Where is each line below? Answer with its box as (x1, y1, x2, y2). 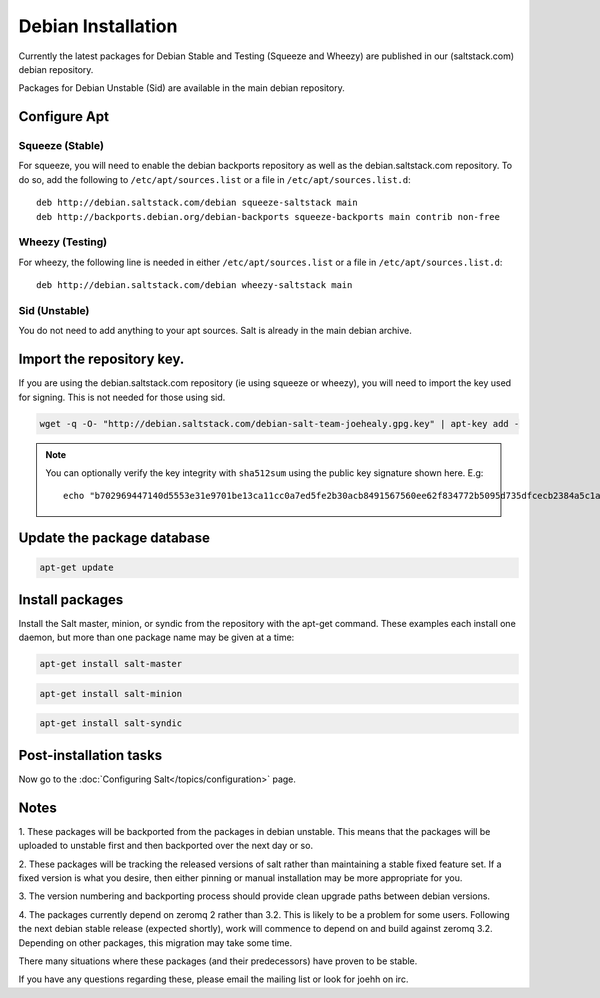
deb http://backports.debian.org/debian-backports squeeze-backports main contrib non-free (36, 211, 500, 222)
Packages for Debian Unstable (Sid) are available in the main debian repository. (18, 82, 345, 94)
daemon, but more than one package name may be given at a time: (18, 631, 295, 644)
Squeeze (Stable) (18, 139, 105, 153)
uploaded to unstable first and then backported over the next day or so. (18, 840, 314, 852)
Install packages (18, 591, 124, 608)
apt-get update (39, 562, 114, 574)
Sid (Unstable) (18, 303, 90, 317)
